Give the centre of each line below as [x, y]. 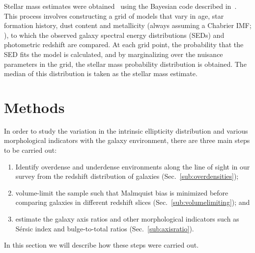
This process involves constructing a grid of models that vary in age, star [114, 15]
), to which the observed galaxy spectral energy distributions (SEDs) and [114, 35]
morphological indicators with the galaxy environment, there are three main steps [127, 140]
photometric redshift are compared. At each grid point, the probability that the [124, 44]
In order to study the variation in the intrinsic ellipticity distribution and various [126, 130]
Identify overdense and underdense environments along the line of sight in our [133, 166]
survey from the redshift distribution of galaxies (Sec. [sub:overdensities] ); [127, 176]
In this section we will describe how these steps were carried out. [101, 245]
